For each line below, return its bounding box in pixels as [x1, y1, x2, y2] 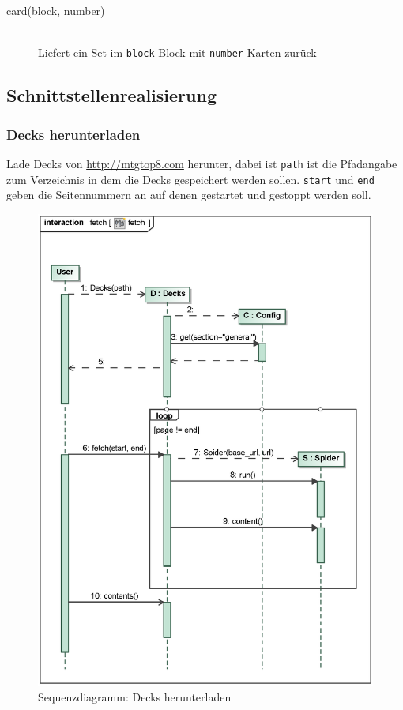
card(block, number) [6, 2, 105, 18]
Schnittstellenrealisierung [6, 83, 217, 107]
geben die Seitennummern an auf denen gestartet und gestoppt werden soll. [6, 186, 371, 203]
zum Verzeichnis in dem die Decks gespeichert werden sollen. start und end [6, 171, 375, 187]
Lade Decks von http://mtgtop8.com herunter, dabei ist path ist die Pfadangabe [6, 155, 397, 171]
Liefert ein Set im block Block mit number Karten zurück [38, 44, 317, 61]
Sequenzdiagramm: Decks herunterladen [38, 688, 232, 704]
